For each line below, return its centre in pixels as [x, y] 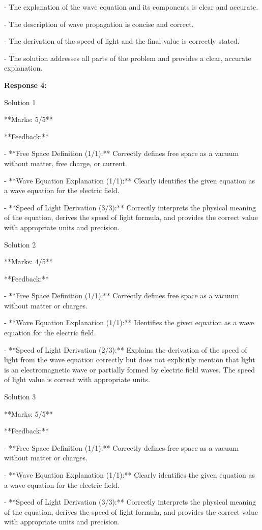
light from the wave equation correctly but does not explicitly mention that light [130, 360]
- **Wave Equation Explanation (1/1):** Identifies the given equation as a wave [129, 322]
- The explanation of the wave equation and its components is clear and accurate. [131, 7]
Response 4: [25, 85]
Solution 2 [20, 244]
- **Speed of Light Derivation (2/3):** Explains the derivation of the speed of [126, 349]
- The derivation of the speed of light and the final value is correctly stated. [122, 41]
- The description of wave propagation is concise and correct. [99, 24]
